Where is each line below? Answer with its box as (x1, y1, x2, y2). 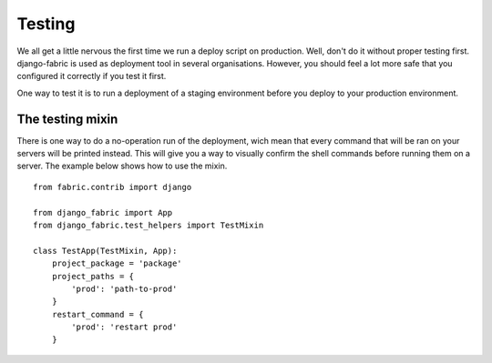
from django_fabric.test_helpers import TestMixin (33, 219, 264, 230)
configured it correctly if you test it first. (16, 71, 167, 82)
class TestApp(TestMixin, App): (33, 246, 178, 256)
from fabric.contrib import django (33, 182, 192, 192)
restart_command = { (51, 309, 144, 319)
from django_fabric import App (33, 207, 173, 217)
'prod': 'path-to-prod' (71, 283, 178, 294)
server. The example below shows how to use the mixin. (16, 160, 228, 172)
